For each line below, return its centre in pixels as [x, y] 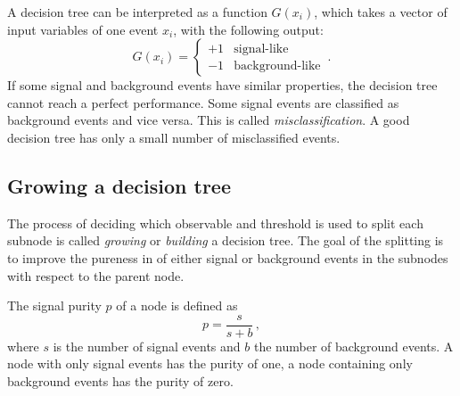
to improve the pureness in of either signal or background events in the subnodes [228, 257]
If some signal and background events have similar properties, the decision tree [222, 85]
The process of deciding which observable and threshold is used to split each [215, 223]
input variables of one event [83, 29]
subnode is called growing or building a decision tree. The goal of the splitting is [226, 240]
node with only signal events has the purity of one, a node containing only [210, 363]
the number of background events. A [353, 346]
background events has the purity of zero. [120, 380]
